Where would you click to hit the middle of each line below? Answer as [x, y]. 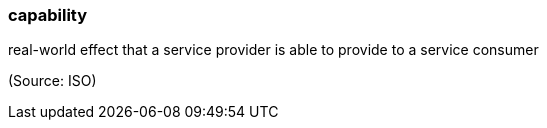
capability [48, 15]
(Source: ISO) [52, 81]
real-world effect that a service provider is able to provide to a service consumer [273, 50]
